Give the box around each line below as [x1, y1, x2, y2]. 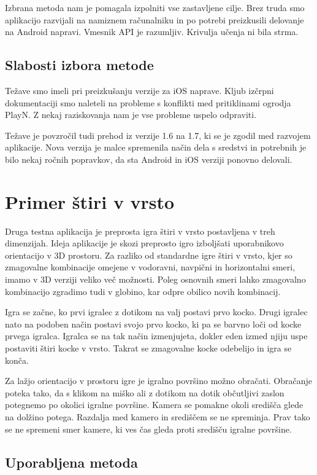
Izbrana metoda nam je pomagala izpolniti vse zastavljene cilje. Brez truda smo [5, 1, 305, 14]
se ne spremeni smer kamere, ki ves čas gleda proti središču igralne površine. [5, 422, 292, 435]
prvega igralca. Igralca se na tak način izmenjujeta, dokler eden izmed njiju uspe [5, 329, 308, 342]
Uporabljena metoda [5, 452, 138, 471]
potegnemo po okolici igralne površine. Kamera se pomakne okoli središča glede [5, 398, 304, 411]
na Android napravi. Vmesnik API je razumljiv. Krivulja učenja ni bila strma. [5, 25, 299, 38]
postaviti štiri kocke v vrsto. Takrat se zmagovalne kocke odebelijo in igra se [5, 342, 292, 355]
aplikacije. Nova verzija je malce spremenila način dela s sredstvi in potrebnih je [5, 141, 307, 154]
